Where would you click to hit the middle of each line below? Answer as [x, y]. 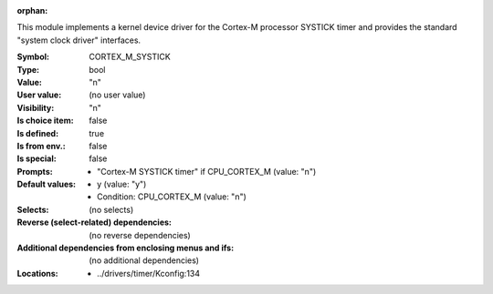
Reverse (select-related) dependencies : [94, 222]
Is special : [37, 158]
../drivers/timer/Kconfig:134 [149, 273]
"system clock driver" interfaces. [79, 40]
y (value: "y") [122, 184]
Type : [28, 69]
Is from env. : [41, 146]
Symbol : [33, 57]
